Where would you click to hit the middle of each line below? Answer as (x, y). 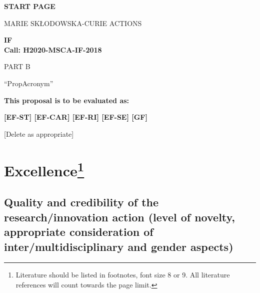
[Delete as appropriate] (39, 133)
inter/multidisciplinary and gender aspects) (119, 246)
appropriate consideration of (79, 232)
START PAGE (30, 6)
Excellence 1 (44, 169)
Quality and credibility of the (81, 202)
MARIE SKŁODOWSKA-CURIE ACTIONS (73, 23)
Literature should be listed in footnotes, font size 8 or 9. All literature (123, 275)
